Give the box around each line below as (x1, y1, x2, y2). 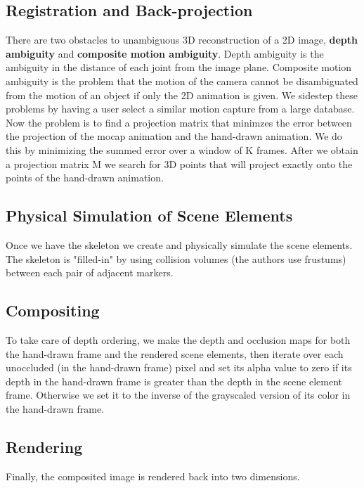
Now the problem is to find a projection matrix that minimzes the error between (6, 115, 352, 129)
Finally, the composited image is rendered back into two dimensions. (6, 468, 300, 483)
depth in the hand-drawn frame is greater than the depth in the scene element (6, 373, 343, 388)
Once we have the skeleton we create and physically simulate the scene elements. (6, 237, 353, 252)
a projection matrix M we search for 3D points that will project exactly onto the (6, 156, 353, 171)
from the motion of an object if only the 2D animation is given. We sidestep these (6, 87, 358, 102)
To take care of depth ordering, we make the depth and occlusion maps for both (6, 332, 351, 347)
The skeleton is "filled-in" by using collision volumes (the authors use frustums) (6, 251, 346, 266)
